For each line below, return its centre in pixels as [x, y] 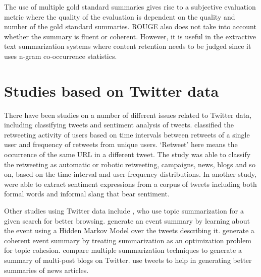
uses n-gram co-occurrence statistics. [61, 56]
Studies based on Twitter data [112, 90]
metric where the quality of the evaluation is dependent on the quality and [120, 16]
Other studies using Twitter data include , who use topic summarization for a [124, 211]
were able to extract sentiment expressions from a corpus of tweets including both [130, 184]
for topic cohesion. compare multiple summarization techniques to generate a [123, 250]
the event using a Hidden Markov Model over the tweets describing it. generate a [129, 230]
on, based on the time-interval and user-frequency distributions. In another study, [130, 174]
